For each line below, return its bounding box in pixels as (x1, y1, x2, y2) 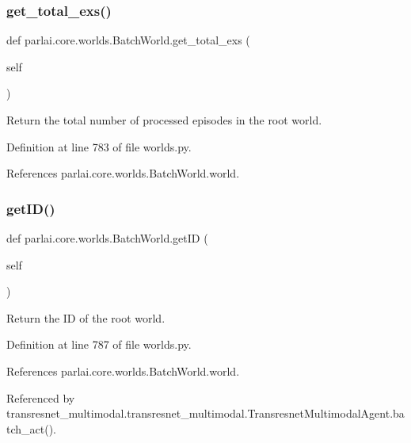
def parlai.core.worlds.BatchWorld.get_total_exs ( (6, 32, 250, 48)
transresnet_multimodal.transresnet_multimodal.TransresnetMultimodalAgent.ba (6, 405, 405, 422)
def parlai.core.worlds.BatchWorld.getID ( (6, 230, 208, 246)
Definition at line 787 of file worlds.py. (6, 336, 192, 353)
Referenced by (6, 389, 75, 406)
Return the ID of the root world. (6, 309, 166, 326)
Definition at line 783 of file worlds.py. (6, 138, 192, 155)
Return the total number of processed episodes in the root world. (6, 112, 322, 128)
